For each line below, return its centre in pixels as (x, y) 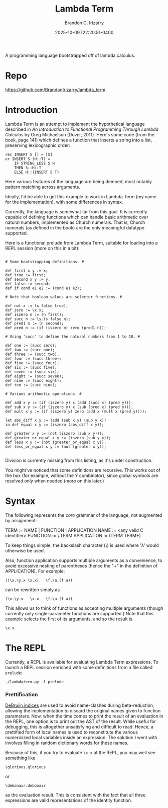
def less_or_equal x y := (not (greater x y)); (56, 447)
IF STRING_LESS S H (35, 163)
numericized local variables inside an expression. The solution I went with (81, 737)
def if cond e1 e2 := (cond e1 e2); (43, 288)
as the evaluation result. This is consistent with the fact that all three (75, 795)
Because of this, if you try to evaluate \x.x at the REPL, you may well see (80, 752)
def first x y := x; (27, 270)
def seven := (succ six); (32, 372)
